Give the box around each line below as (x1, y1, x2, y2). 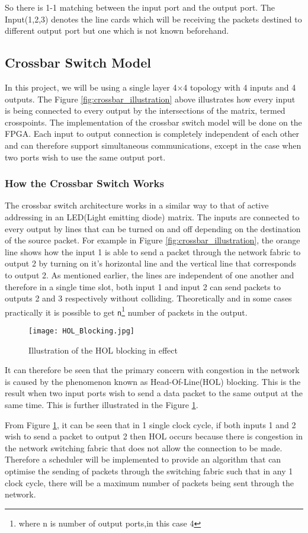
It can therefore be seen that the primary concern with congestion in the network (5, 364, 300, 376)
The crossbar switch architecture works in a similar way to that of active (5, 199, 269, 211)
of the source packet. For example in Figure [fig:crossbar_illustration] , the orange (5, 234, 300, 246)
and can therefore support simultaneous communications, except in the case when (5, 139, 301, 151)
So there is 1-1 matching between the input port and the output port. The (5, 1, 275, 13)
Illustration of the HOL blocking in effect (28, 343, 178, 356)
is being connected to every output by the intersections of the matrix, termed (5, 104, 285, 117)
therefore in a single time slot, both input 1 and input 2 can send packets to (5, 280, 281, 293)
